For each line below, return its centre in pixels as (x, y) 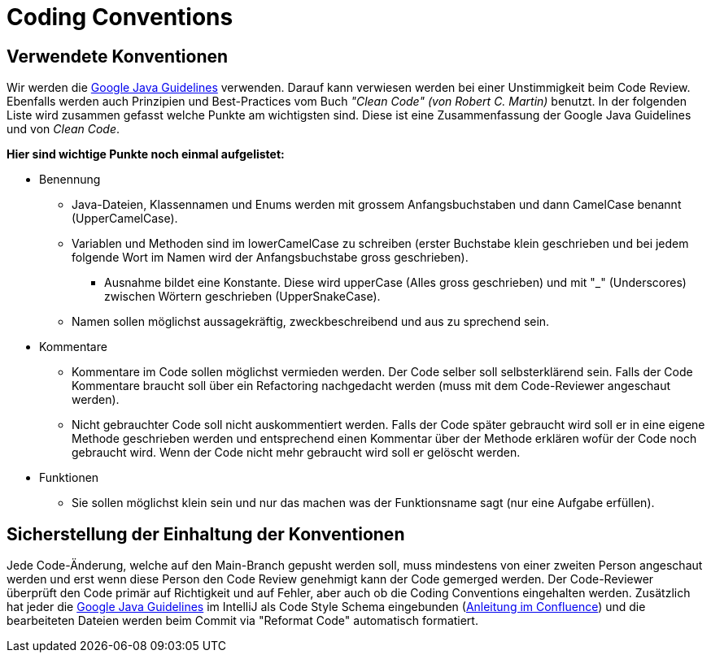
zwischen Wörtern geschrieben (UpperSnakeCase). (242, 297)
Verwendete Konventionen (118, 56)
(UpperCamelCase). (125, 219)
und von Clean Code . (63, 129)
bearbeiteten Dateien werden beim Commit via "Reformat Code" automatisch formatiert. (242, 621)
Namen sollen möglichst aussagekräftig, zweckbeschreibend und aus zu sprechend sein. (311, 322)
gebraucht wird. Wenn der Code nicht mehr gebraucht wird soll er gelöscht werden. (296, 453)
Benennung (70, 180)
